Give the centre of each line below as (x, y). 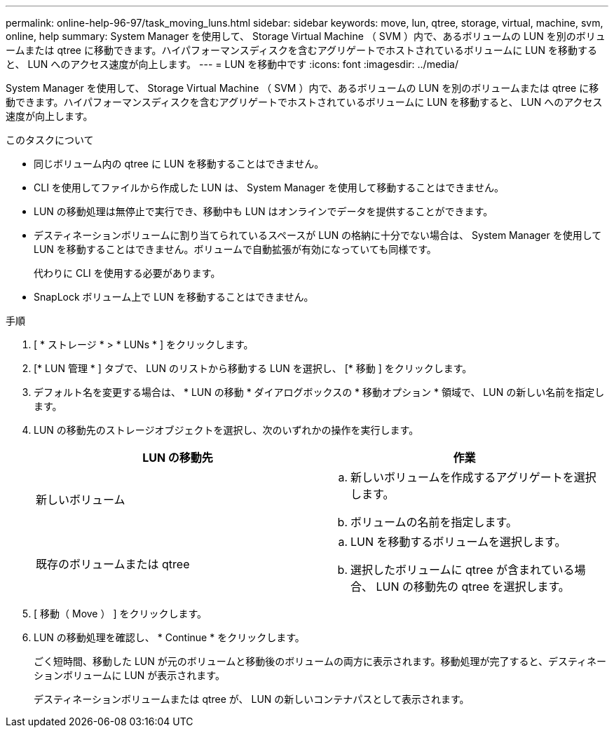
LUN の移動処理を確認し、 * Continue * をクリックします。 (169, 637)
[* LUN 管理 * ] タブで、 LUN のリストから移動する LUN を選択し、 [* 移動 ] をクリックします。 (253, 368)
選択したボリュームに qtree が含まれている (463, 570)
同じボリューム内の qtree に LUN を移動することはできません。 (179, 164)
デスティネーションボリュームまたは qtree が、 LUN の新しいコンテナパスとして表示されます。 (252, 699)
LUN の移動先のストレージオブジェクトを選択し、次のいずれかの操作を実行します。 (226, 430)
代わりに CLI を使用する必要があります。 (127, 273)
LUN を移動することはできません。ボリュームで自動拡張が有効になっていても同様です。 (235, 249)
